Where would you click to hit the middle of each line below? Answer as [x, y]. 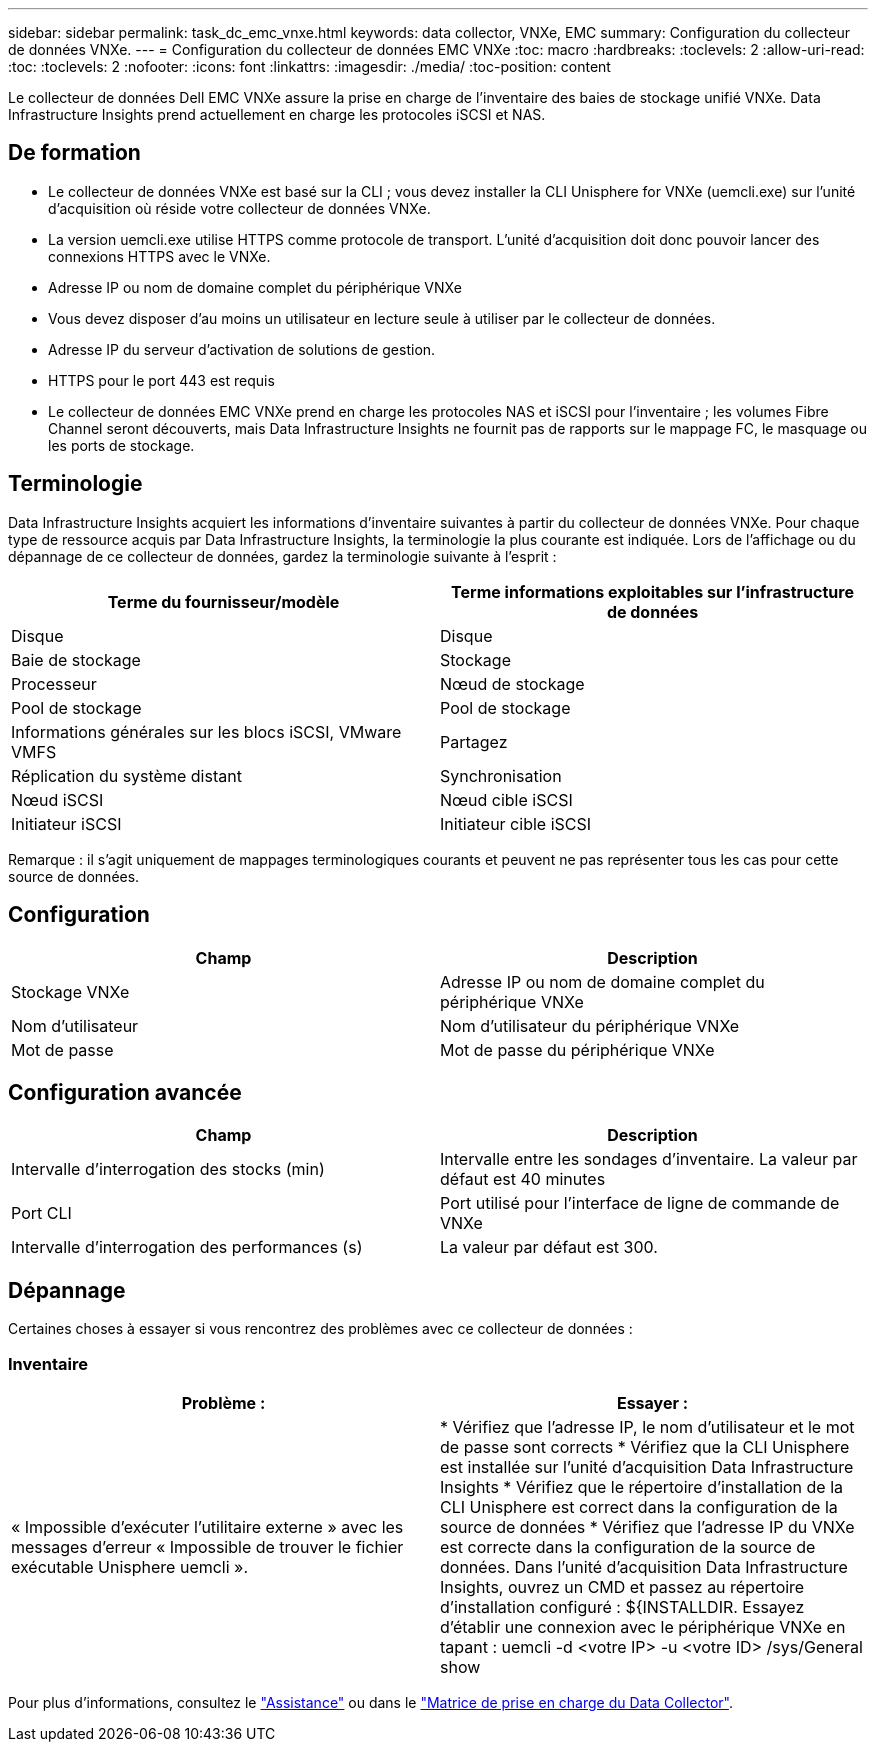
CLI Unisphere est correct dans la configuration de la [639, 1506]
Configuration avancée [125, 1092]
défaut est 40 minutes [523, 1179]
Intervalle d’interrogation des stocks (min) [168, 1169]
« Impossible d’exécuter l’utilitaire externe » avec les [207, 1526]
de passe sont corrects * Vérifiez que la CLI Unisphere [645, 1446]
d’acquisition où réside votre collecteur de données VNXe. [239, 208]
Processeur [54, 683]
